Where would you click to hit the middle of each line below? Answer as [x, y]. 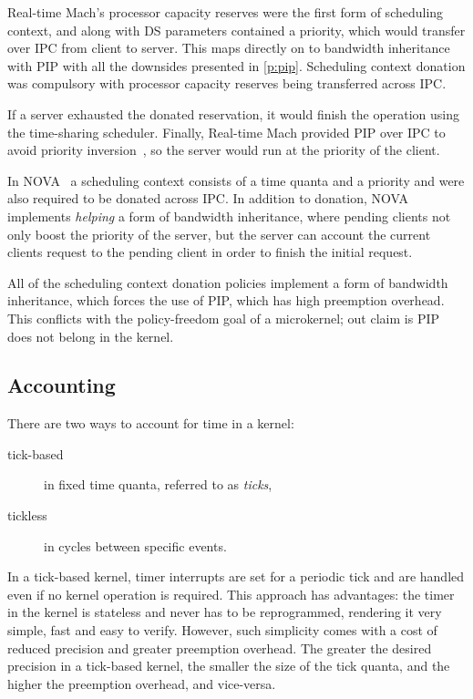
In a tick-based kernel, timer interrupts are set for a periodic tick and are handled [236, 576]
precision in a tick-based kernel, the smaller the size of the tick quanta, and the [229, 666]
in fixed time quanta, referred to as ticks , [158, 484]
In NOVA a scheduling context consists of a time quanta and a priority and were [236, 180]
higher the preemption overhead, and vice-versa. [142, 683]
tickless [27, 515]
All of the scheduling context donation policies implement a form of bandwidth [228, 282]
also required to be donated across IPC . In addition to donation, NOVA [208, 198]
